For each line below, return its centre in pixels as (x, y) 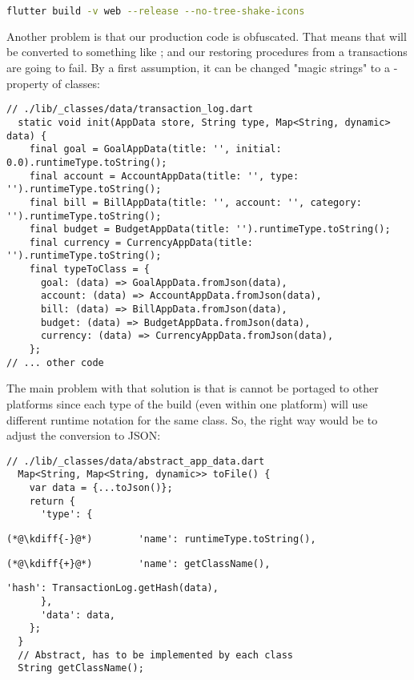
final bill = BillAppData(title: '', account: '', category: (195, 202)
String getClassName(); (81, 668)
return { (52, 501)
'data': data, (78, 615)
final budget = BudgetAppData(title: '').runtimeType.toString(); (210, 229)
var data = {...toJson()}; (101, 488)
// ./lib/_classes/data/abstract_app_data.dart (136, 461)
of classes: (76, 83)
